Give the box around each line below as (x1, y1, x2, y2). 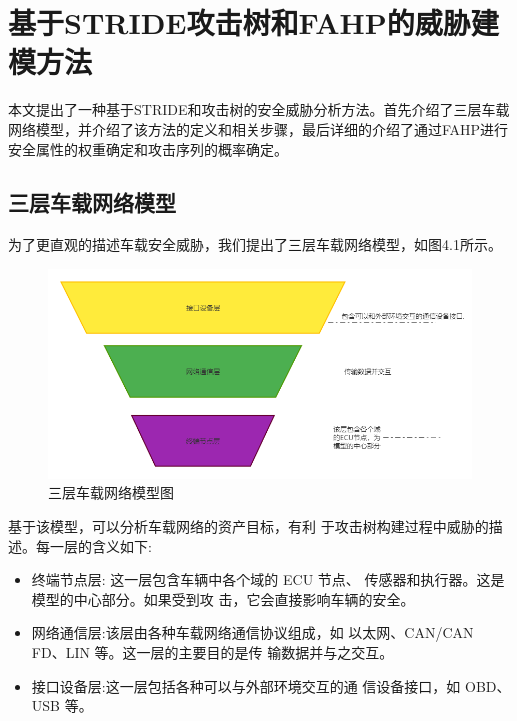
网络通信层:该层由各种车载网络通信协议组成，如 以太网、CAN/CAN (31, 622, 474, 643)
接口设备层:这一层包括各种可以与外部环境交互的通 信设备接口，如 (31, 675, 461, 696)
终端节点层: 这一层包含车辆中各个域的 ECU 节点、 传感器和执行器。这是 (31, 569, 505, 590)
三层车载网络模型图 (48, 482, 174, 503)
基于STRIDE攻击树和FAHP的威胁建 (8, 2, 499, 43)
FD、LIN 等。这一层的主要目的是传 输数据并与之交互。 (31, 641, 394, 662)
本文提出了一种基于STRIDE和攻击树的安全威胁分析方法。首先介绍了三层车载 (8, 99, 510, 120)
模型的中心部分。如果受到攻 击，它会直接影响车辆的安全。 (31, 588, 415, 609)
